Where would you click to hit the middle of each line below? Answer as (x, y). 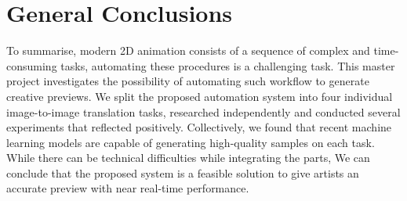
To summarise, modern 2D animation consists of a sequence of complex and (188, 50)
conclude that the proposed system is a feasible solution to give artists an (183, 172)
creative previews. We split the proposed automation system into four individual (200, 96)
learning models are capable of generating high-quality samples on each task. (191, 142)
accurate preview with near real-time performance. (128, 188)
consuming (32, 65)
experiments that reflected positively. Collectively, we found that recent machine (199, 127)
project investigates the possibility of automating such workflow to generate (188, 81)
